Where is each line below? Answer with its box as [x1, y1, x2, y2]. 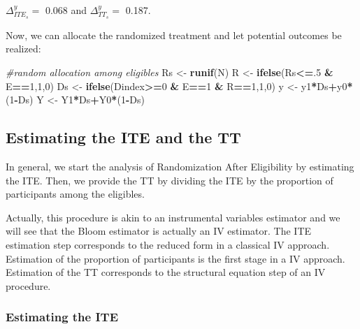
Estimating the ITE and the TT [6, 126, 241, 148]
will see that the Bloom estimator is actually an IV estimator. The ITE [6, 224, 312, 238]
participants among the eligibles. [6, 187, 145, 201]
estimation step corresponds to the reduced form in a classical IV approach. [6, 237, 330, 251]
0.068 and [45, 3, 87, 17]
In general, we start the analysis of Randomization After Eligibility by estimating [6, 159, 354, 173]
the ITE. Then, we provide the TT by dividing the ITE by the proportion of [6, 173, 333, 187]
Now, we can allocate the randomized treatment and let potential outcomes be [6, 27, 342, 42]
